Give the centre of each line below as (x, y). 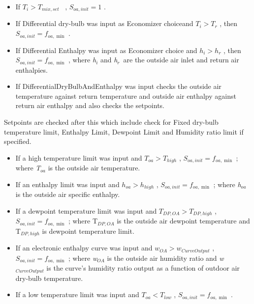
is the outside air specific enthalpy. (68, 194)
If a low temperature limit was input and (77, 294)
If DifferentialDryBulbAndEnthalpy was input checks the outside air (118, 86)
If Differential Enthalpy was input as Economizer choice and (106, 50)
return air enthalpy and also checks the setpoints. (90, 105)
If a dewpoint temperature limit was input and (86, 210)
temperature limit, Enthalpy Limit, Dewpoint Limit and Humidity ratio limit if (124, 131)
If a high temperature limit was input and (79, 157)
